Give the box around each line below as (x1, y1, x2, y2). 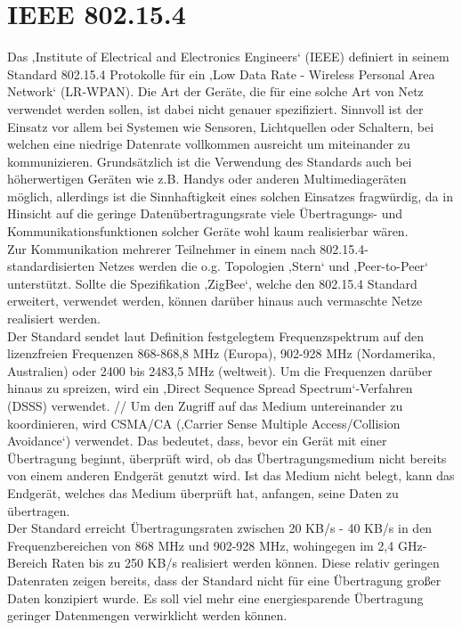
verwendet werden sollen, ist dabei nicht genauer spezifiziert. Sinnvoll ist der (7, 99, 424, 118)
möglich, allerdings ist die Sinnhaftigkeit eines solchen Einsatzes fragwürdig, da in (7, 186, 453, 205)
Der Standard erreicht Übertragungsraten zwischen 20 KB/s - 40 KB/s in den (7, 519, 433, 537)
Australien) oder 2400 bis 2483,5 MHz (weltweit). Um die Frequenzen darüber (7, 361, 433, 380)
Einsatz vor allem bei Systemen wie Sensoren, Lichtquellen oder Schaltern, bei (7, 117, 434, 135)
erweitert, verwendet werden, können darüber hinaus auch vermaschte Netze (7, 291, 423, 310)
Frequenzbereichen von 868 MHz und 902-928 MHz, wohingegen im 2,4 (7, 536, 394, 554)
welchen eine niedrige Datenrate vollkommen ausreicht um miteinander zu (7, 135, 410, 153)
